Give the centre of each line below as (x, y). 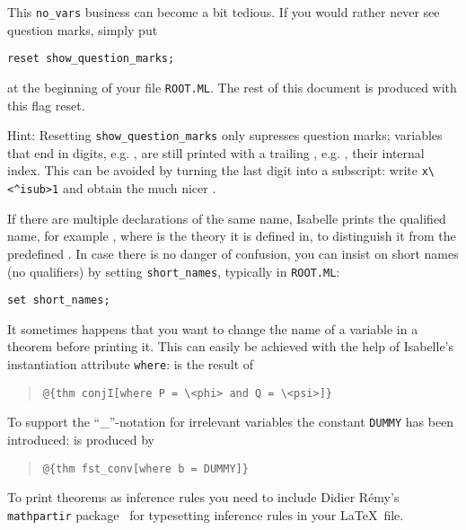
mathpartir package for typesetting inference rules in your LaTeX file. (206, 514)
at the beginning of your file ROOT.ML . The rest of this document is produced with (232, 87)
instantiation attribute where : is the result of (131, 364)
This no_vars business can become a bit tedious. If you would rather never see (224, 12)
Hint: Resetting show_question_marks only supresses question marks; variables (225, 135)
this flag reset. (46, 105)
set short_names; (59, 300)
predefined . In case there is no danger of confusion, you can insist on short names (233, 253)
